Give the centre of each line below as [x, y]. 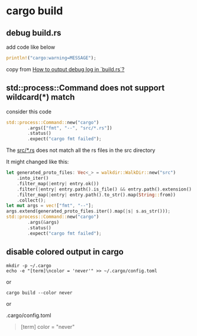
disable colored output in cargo [65, 252]
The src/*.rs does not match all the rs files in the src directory [81, 150]
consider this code [29, 112]
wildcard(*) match [41, 97]
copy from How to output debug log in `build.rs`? [65, 69]
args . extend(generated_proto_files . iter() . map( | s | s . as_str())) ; [88, 211]
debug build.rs [34, 33]
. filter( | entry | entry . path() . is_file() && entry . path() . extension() [104, 189]
